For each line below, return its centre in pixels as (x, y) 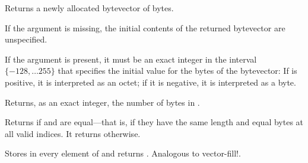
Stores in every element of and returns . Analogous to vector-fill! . (123, 153)
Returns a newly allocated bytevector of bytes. (89, 8)
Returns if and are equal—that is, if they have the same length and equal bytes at (154, 122)
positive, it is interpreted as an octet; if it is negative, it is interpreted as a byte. (150, 82)
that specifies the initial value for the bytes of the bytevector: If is (177, 71)
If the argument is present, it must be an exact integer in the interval (131, 59)
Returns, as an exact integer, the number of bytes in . (102, 102)
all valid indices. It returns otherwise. (73, 133)
